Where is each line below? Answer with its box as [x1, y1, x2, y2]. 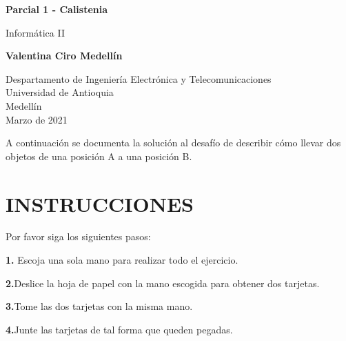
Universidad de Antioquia [6, 85, 114, 99]
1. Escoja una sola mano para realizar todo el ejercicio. [6, 253, 238, 267]
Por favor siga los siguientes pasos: [6, 229, 151, 244]
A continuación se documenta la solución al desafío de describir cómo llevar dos [6, 135, 341, 150]
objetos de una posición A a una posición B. [6, 148, 192, 163]
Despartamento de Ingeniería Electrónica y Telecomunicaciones [6, 71, 272, 86]
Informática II [6, 25, 65, 39]
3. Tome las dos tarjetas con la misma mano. [6, 299, 193, 313]
